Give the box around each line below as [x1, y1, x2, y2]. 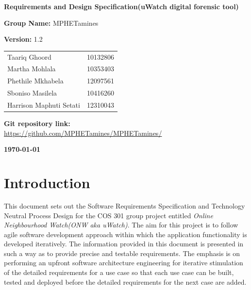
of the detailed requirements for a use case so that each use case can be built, [4, 267, 234, 277]
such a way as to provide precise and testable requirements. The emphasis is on [4, 248, 240, 258]
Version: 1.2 [4, 34, 43, 44]
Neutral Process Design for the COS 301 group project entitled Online [4, 210, 213, 220]
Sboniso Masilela [7, 88, 57, 98]
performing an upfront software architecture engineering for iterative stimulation [4, 258, 243, 268]
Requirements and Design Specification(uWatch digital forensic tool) [4, 1, 239, 11]
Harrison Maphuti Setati [7, 99, 80, 110]
